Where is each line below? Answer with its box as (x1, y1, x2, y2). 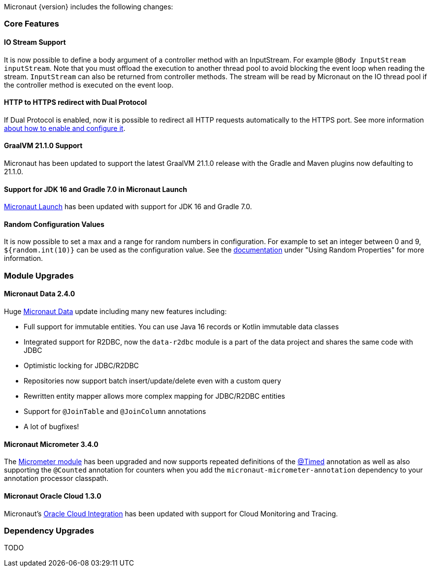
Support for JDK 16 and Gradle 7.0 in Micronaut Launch (4, 185, 187, 193)
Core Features (4, 19, 59, 29)
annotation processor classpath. (4, 474, 108, 483)
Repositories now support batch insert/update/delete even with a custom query (24, 377, 281, 385)
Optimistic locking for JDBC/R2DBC (24, 361, 139, 370)
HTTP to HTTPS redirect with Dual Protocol (4, 98, 147, 107)
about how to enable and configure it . (4, 124, 126, 132)
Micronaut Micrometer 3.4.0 (4, 440, 99, 448)
